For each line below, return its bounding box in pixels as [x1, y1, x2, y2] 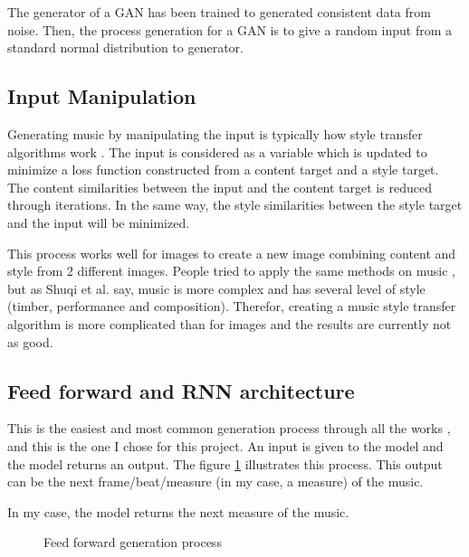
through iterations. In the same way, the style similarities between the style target [7, 195, 463, 214]
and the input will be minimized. [7, 212, 190, 231]
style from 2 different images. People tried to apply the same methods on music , [7, 261, 455, 280]
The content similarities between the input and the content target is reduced [7, 177, 432, 196]
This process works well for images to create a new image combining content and [7, 243, 456, 262]
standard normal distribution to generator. [7, 38, 244, 57]
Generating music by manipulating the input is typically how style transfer [7, 124, 423, 143]
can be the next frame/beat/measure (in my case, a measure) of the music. [7, 472, 424, 491]
